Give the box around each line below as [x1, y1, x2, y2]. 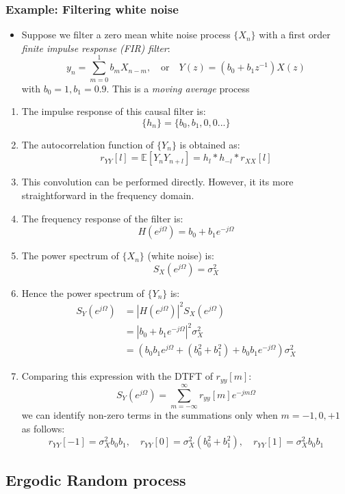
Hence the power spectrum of [21, 285, 144, 300]
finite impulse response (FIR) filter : [21, 40, 170, 55]
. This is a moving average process [106, 81, 250, 95]
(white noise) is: [147, 248, 214, 263]
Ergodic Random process [5, 469, 186, 490]
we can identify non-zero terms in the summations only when [21, 408, 278, 422]
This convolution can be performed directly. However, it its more [21, 174, 294, 189]
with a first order [259, 27, 331, 42]
